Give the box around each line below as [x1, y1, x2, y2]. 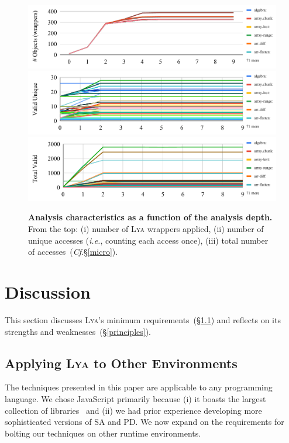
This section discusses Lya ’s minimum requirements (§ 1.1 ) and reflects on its [5, 313, 281, 326]
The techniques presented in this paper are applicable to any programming [5, 381, 273, 393]
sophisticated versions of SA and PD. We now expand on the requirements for [5, 416, 284, 428]
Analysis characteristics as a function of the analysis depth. [28, 211, 273, 223]
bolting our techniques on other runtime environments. [5, 427, 201, 439]
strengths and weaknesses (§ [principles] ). [5, 325, 151, 337]
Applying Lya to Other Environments [5, 354, 238, 372]
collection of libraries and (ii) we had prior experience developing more [5, 404, 262, 416]
